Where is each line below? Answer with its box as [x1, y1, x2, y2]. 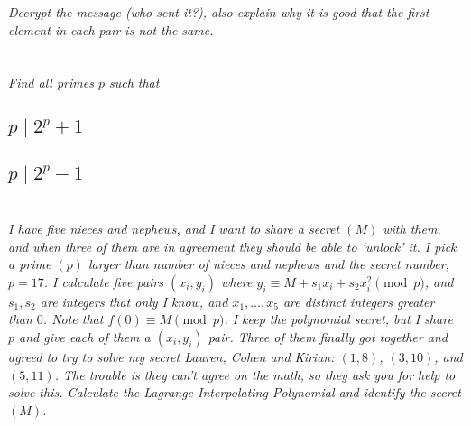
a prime [8, 255, 51, 273]
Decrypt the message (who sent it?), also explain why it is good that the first [8, 3, 429, 21]
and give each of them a [19, 327, 151, 346]
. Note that [42, 310, 104, 329]
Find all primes [8, 73, 94, 92]
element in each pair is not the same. [8, 20, 214, 39]
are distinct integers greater [282, 292, 435, 310]
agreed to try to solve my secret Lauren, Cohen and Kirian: [8, 347, 335, 366]
